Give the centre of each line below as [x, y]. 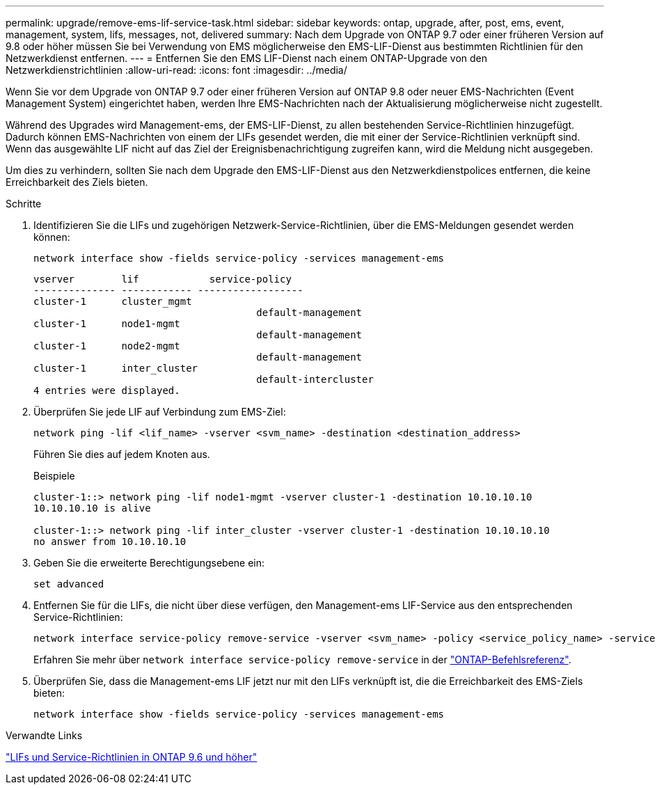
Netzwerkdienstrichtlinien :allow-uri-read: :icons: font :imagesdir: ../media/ [176, 70]
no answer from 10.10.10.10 [110, 542]
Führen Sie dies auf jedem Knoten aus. [122, 454]
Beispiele [54, 476]
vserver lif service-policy [163, 279]
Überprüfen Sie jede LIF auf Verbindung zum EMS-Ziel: [160, 412]
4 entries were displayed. [107, 390]
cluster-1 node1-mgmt [107, 324]
